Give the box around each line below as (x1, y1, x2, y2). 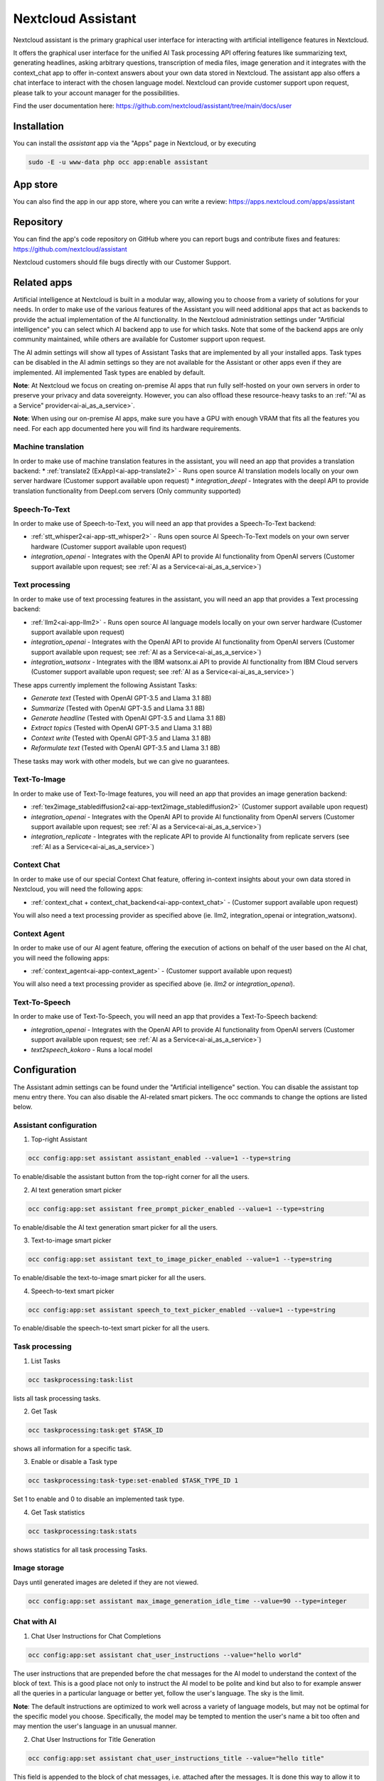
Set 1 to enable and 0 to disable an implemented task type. (13, 1495, 185, 1503)
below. (13, 1103, 33, 1111)
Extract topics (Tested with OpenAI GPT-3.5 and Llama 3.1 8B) (31, 724, 213, 732)
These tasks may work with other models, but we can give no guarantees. (13, 757, 230, 765)
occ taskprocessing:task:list (28, 1376, 134, 1383)
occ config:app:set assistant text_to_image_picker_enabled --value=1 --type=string (28, 1255, 332, 1264)
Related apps (13, 276, 73, 289)
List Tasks (31, 1356, 60, 1365)
